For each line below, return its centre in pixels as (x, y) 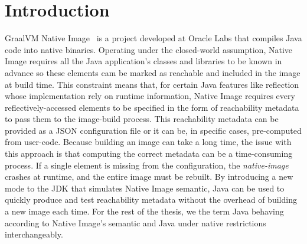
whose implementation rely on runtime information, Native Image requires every (150, 96)
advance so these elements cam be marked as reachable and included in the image (153, 72)
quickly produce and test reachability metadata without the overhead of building (151, 200)
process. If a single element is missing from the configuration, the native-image (147, 165)
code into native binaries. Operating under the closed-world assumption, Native (148, 49)
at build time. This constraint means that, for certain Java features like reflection (152, 84)
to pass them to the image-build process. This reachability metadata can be (142, 119)
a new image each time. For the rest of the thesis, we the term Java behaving (144, 211)
